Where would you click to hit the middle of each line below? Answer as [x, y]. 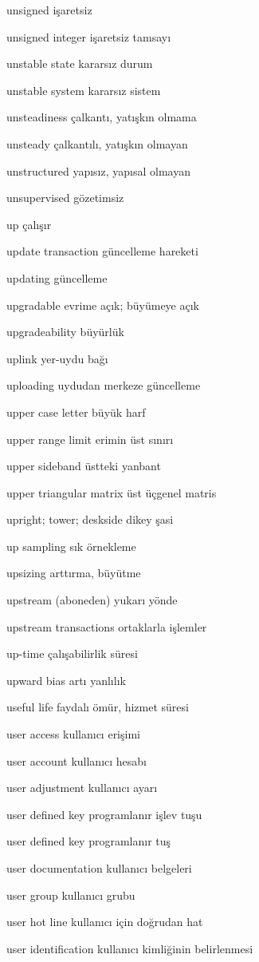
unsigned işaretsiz [49, 10]
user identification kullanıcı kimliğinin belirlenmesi [130, 948]
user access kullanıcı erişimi [73, 734]
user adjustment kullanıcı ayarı [82, 788]
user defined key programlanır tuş [89, 841]
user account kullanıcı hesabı [77, 760]
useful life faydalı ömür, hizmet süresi [98, 707]
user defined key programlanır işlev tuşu [104, 814]
